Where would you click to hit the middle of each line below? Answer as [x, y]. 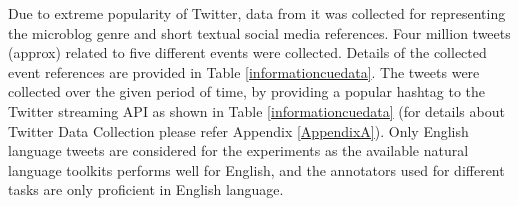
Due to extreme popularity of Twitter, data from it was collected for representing [257, 13]
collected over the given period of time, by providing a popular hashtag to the [247, 91]
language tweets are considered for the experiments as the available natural [238, 150]
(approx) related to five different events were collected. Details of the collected [247, 52]
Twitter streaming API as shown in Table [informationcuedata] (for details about [256, 110]
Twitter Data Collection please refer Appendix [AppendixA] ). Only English [238, 130]
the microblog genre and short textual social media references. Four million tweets [259, 32]
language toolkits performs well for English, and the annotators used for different [256, 169]
